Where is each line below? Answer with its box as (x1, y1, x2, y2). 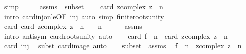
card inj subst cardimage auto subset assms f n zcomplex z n (4, 40, 242, 51)
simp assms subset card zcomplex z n (4, 1, 163, 11)
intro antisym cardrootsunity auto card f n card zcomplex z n (4, 30, 228, 41)
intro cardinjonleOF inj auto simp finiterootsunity (4, 11, 164, 21)
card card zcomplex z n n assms (4, 21, 142, 31)
